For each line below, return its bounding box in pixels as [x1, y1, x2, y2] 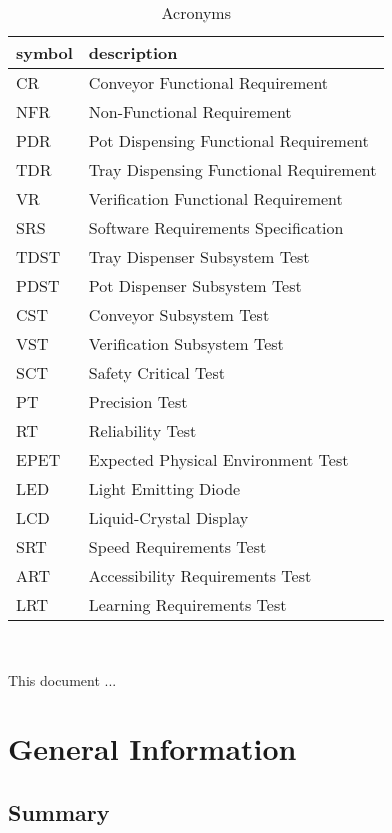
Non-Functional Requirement [88, 100, 292, 123]
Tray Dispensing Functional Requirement [88, 158, 377, 181]
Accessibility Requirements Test [88, 564, 312, 587]
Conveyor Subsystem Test [88, 303, 270, 326]
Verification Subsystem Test [88, 332, 284, 355]
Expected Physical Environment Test [88, 448, 349, 471]
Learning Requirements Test [88, 593, 287, 616]
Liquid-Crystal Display [88, 506, 249, 529]
